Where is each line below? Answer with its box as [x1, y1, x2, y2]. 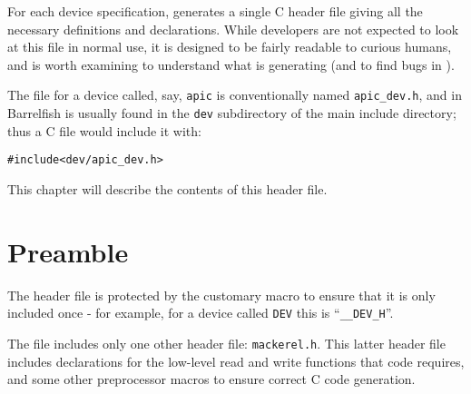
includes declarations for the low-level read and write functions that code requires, [7, 351, 465, 370]
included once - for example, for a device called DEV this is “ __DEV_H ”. [7, 303, 394, 322]
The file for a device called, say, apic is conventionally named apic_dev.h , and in [7, 85, 462, 104]
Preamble [7, 232, 129, 270]
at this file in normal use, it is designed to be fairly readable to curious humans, [7, 37, 452, 56]
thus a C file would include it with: [7, 121, 201, 140]
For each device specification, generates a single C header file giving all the [7, 2, 423, 20]
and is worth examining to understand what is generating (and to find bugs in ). [7, 54, 455, 74]
